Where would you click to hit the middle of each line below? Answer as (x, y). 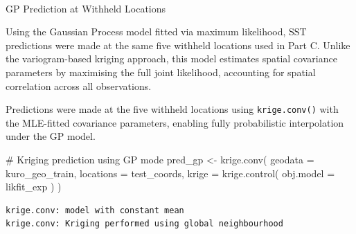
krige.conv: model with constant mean (95, 210)
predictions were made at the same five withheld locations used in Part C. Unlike (178, 45)
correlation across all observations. (79, 85)
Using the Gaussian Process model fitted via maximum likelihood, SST (156, 31)
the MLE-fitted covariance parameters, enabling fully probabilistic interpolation (175, 122)
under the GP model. (51, 136)
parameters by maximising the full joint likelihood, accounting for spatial (161, 72)
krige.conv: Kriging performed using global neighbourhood (144, 224)
